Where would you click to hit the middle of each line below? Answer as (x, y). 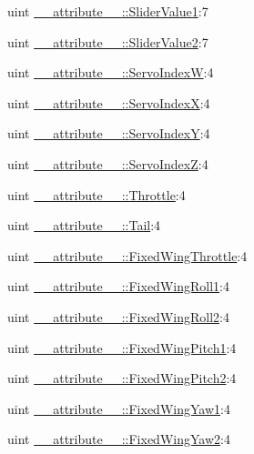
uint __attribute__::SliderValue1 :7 (108, 11)
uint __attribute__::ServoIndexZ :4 (108, 163)
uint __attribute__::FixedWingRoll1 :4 (118, 286)
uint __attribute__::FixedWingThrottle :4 (127, 255)
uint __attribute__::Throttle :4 (97, 194)
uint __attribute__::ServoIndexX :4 (109, 102)
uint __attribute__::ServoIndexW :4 (111, 72)
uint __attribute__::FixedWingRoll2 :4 (118, 316)
